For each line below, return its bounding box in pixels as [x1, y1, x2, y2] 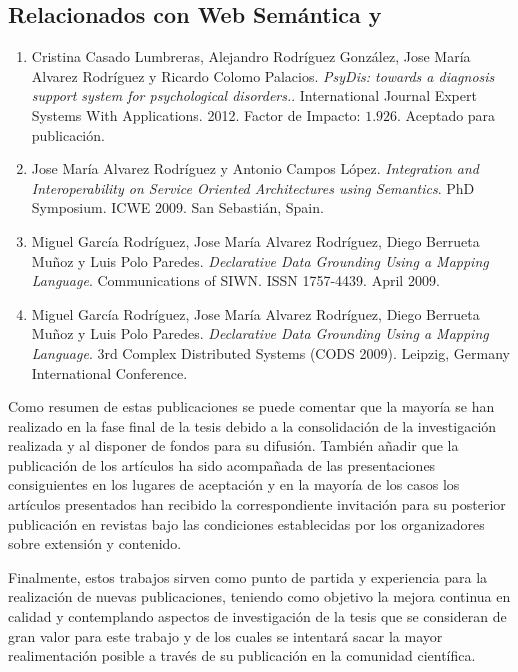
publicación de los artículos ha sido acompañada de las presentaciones [8, 454, 436, 475]
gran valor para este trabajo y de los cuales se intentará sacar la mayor [8, 625, 443, 646]
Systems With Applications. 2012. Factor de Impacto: [31, 104, 361, 125]
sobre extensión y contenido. [8, 533, 182, 554]
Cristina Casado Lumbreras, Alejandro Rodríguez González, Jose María [31, 46, 471, 67]
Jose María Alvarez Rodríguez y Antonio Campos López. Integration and [31, 158, 479, 179]
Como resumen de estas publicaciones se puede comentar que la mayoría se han [8, 396, 495, 417]
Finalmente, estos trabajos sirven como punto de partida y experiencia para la [8, 566, 488, 587]
